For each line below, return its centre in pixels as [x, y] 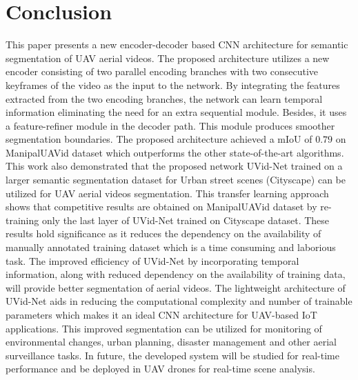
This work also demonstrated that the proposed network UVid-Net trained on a [174, 166]
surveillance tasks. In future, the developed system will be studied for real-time [172, 355]
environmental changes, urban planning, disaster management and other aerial [171, 342]
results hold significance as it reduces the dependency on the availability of [163, 233]
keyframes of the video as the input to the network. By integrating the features [173, 84]
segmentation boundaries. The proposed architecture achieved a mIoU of [159, 139]
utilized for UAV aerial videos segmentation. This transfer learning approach [167, 193]
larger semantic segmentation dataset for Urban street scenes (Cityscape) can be [176, 180]
